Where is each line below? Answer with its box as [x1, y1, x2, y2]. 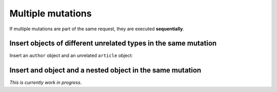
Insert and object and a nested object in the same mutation [9, 66, 202, 75]
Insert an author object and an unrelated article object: [9, 52, 133, 59]
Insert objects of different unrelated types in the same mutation [9, 39, 217, 48]
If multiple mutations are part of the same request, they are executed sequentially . [9, 26, 185, 32]
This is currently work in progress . [9, 80, 82, 86]
